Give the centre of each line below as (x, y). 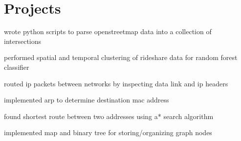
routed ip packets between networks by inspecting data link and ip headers (116, 83)
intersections (23, 41)
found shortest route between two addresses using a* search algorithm (109, 116)
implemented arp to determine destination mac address (87, 100)
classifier (17, 67)
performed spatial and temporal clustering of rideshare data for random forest (121, 57)
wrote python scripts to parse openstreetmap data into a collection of (108, 31)
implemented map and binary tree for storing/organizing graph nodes (108, 132)
